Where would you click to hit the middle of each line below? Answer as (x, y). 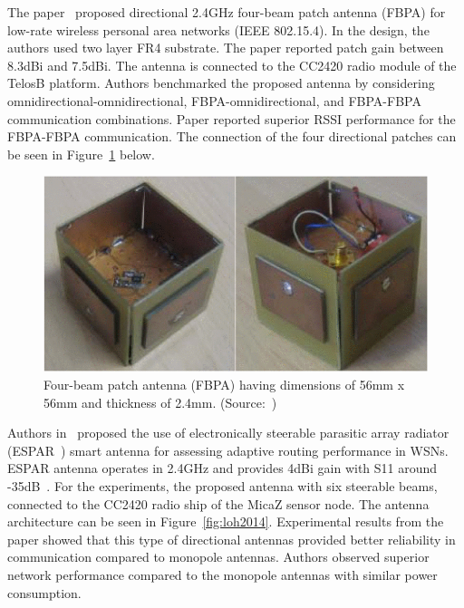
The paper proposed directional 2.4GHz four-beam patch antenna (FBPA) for (227, 12)
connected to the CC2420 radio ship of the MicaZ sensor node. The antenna (218, 503)
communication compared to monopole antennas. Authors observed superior (218, 557)
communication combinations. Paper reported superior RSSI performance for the (232, 118)
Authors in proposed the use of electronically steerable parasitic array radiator (228, 433)
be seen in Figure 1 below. (81, 154)
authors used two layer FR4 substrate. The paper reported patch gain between (226, 48)
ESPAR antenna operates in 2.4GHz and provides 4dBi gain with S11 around (222, 468)
